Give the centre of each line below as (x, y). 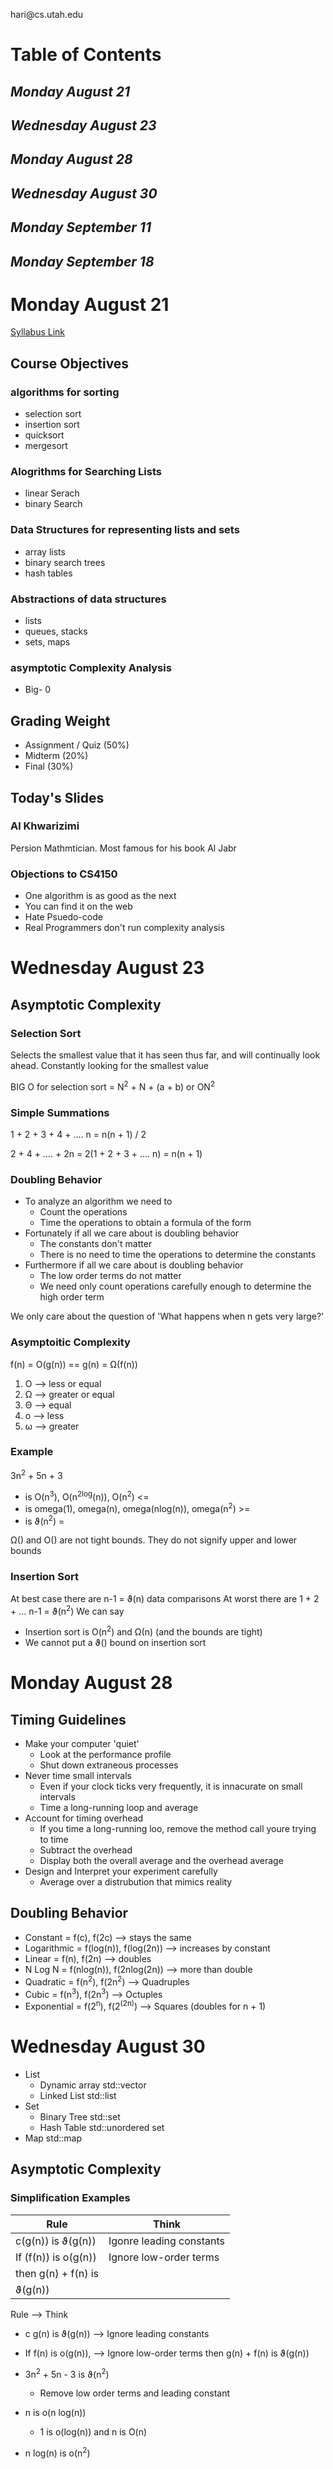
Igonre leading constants (167, 2241)
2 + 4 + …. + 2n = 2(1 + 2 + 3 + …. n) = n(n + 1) (106, 1153)
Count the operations (83, 1212)
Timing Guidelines (68, 1719)
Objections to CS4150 (64, 874)
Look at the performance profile (105, 1755)
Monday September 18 (82, 261)
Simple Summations (60, 1112)
